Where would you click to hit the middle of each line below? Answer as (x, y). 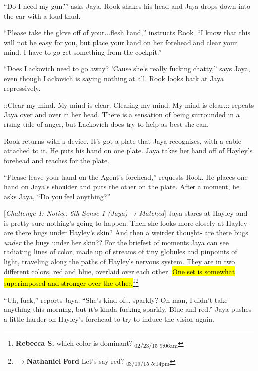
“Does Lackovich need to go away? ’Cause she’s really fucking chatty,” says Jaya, (127, 68)
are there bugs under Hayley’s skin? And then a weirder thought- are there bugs (126, 232)
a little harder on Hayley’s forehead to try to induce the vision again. (109, 319)
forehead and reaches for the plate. (57, 160)
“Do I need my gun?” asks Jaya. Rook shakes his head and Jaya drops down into (127, 6)
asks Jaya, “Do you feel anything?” (57, 196)
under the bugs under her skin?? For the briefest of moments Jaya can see (117, 242)
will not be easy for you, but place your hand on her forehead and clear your (121, 42)
